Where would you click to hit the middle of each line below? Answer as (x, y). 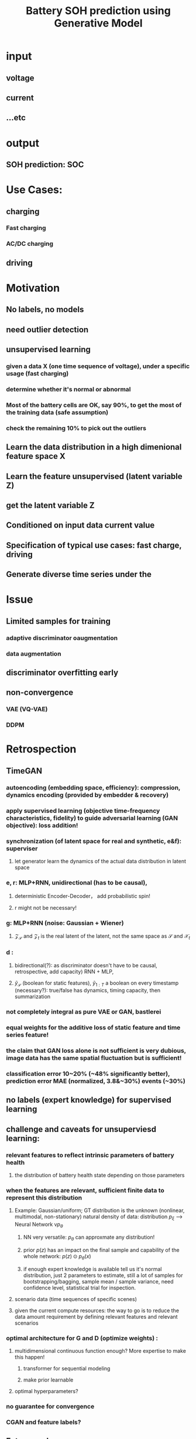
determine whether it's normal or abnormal (68, 389)
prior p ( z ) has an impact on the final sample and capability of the (101, 1250)
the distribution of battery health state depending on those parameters (99, 1175)
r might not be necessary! (46, 908)
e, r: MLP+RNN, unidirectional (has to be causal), (77, 883)
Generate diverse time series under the (79, 574)
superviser (22, 848)
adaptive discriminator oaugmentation (62, 638)
